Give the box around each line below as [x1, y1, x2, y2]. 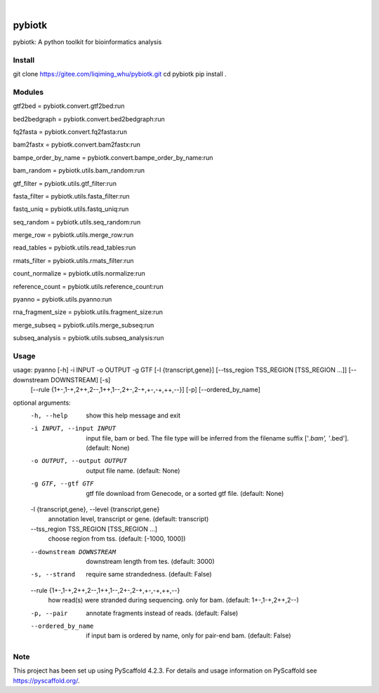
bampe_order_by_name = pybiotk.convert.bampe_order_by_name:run [13, 153, 213, 161]
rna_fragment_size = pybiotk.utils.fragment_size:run [13, 308, 164, 316]
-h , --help [30, 411, 68, 419]
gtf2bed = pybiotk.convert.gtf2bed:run [13, 102, 125, 110]
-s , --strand [30, 570, 76, 579]
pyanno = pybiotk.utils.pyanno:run [13, 295, 112, 304]
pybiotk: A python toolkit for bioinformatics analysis [13, 37, 162, 46]
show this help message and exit [86, 411, 180, 419]
